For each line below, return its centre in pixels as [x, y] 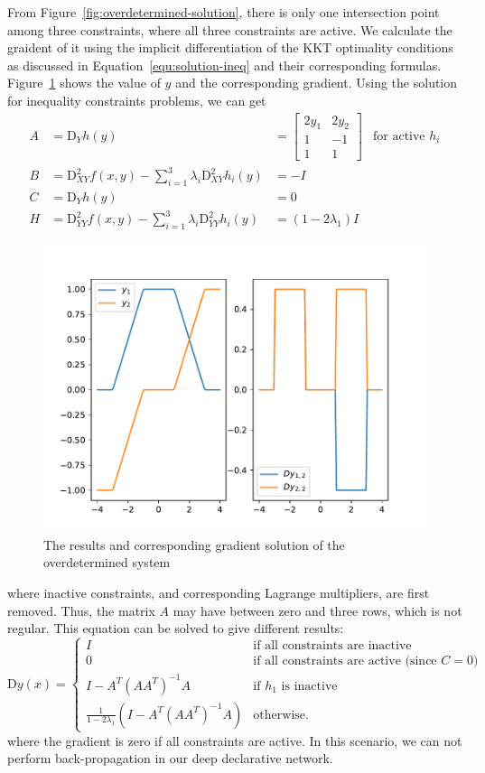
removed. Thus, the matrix [81, 610]
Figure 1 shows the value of [84, 83]
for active [399, 137]
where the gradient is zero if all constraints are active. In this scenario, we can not [235, 740]
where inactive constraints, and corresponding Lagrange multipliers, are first [219, 592]
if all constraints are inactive [332, 646]
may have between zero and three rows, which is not [317, 610]
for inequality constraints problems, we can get [137, 100]
